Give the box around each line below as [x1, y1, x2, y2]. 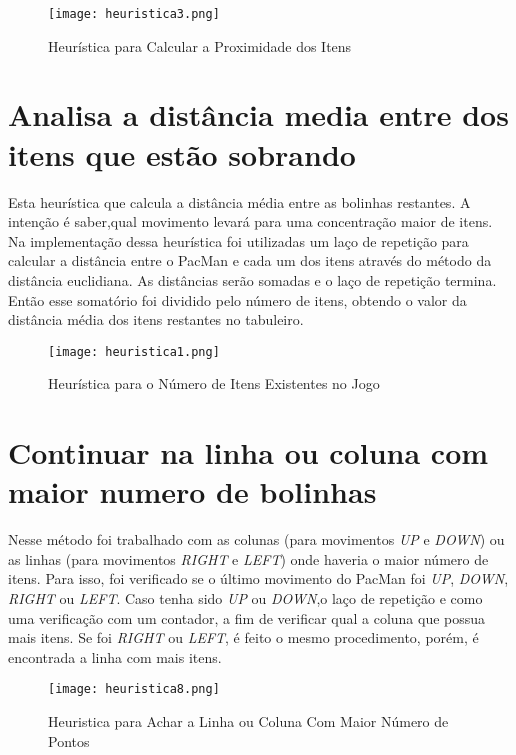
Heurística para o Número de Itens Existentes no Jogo [48, 373, 380, 394]
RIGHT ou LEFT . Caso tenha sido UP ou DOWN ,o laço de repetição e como [8, 588, 483, 609]
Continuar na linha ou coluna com [8, 432, 489, 473]
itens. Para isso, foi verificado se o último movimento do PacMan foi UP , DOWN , [8, 568, 509, 589]
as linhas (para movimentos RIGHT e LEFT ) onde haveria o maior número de [8, 548, 489, 569]
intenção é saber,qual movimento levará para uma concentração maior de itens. [8, 211, 493, 232]
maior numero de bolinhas [8, 471, 377, 512]
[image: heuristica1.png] [48, 344, 220, 359]
